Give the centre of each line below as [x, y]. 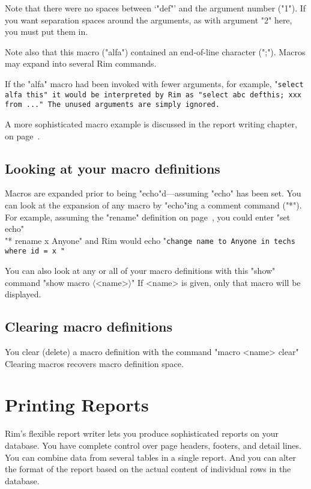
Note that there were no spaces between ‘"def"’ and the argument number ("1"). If [155, 8]
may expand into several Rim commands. [81, 63]
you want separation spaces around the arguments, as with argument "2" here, [149, 20]
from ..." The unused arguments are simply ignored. [112, 105]
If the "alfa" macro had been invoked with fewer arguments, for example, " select [154, 83]
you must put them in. [47, 32]
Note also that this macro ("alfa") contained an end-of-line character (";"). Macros [155, 51]
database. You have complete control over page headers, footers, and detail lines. [153, 445]
